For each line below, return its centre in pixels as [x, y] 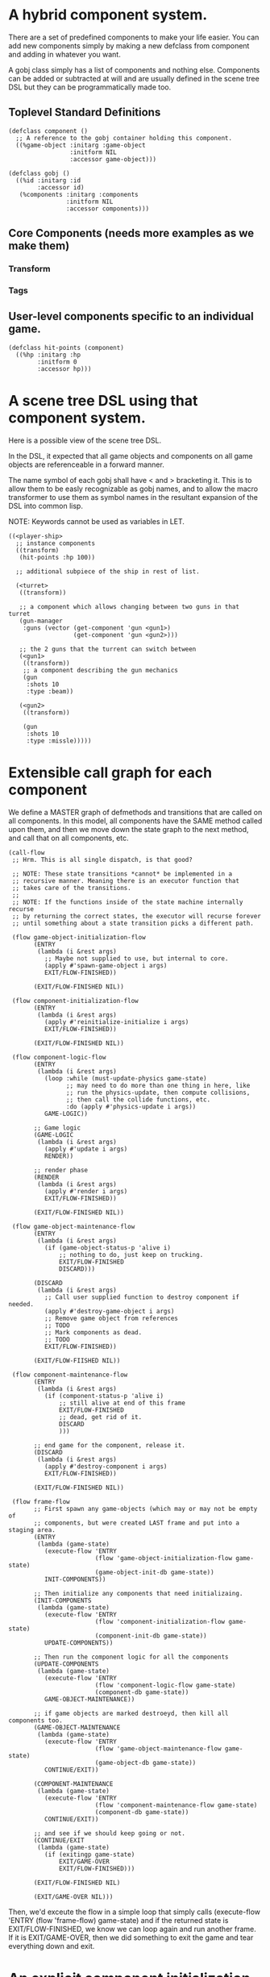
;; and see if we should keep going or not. [109, 1833]
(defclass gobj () [39, 173]
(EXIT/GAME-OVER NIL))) [73, 1896]
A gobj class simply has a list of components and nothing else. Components [134, 69]
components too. [35, 1720]
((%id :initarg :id [48, 180]
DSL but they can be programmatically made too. [90, 87]
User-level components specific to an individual [131, 316]
